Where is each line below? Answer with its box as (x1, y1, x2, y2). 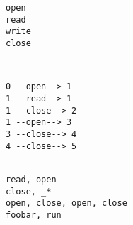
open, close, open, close (6, 198, 127, 209)
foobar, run (6, 209, 62, 220)
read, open (6, 174, 57, 185)
